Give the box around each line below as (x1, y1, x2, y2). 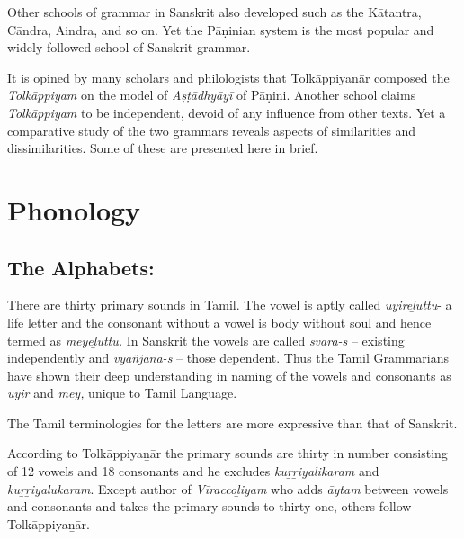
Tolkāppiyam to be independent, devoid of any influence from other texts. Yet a (7, 103, 446, 121)
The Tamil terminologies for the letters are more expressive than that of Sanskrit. (7, 413, 458, 432)
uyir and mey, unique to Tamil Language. (7, 383, 237, 402)
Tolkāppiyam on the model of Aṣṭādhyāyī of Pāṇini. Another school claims (7, 85, 416, 104)
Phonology (7, 191, 141, 228)
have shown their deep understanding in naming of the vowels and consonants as (7, 365, 451, 384)
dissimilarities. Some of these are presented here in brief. (7, 139, 318, 157)
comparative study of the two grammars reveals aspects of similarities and (7, 121, 416, 139)
